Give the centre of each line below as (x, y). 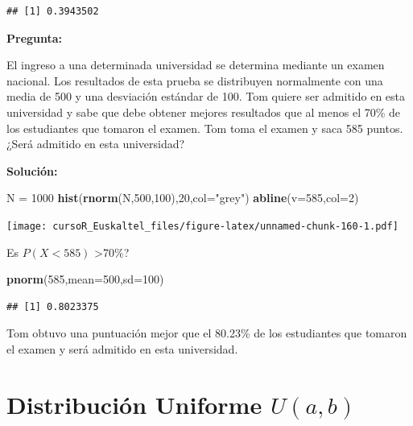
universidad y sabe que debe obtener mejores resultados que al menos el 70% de (204, 112)
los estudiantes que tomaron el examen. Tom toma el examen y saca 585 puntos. (205, 128)
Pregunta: (35, 37)
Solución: (32, 170)
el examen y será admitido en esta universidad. (122, 348)
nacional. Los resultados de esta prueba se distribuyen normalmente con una (195, 80)
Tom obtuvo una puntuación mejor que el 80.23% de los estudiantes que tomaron (207, 333)
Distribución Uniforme (134, 404)
